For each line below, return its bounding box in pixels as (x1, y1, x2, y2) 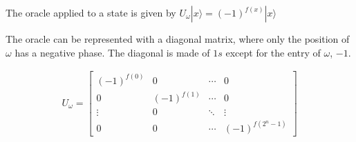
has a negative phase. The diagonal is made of (15, 45, 210, 59)
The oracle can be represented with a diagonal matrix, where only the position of (6, 32, 350, 45)
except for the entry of (225, 45, 321, 59)
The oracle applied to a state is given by (6, 6, 176, 19)
